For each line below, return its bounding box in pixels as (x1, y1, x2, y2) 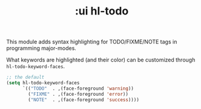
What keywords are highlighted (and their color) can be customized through (6, 56, 196, 64)
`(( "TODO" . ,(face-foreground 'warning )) (22, 86, 134, 92)
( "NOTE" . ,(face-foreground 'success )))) (28, 96, 139, 103)
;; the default (6, 74, 45, 81)
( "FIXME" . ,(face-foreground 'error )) (28, 91, 129, 97)
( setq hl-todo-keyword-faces (6, 80, 80, 86)
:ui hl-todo (74, 4, 129, 18)
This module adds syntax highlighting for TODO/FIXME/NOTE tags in (6, 38, 177, 46)
